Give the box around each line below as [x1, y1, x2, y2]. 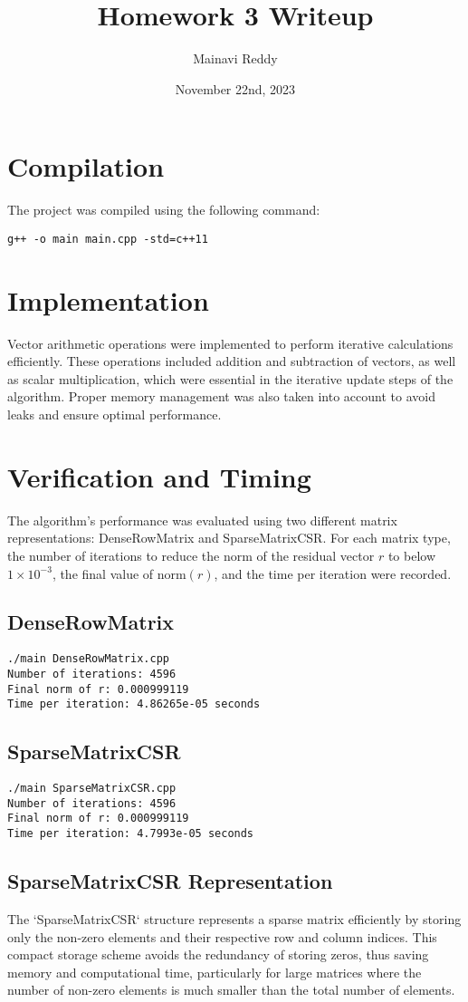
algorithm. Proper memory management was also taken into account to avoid [7, 387, 435, 406]
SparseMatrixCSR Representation [7, 867, 333, 895]
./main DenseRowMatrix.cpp [7, 652, 169, 666]
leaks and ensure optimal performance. [7, 405, 222, 423]
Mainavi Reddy [193, 49, 278, 68]
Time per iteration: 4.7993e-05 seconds [7, 827, 254, 841]
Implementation [7, 281, 209, 318]
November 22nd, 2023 [175, 79, 296, 98]
